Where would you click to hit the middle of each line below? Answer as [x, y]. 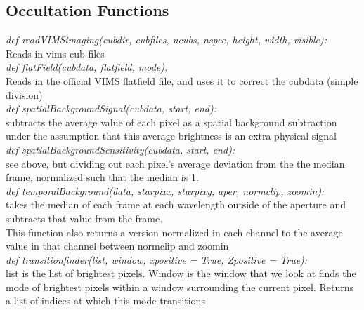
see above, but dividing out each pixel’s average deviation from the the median [175, 163]
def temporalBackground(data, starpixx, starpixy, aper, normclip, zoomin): [165, 190]
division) [24, 94]
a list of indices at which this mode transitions [105, 301]
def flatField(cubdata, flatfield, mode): [87, 67]
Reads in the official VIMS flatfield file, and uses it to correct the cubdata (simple [182, 80]
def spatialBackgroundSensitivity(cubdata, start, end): [121, 149]
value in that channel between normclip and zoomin [117, 246]
